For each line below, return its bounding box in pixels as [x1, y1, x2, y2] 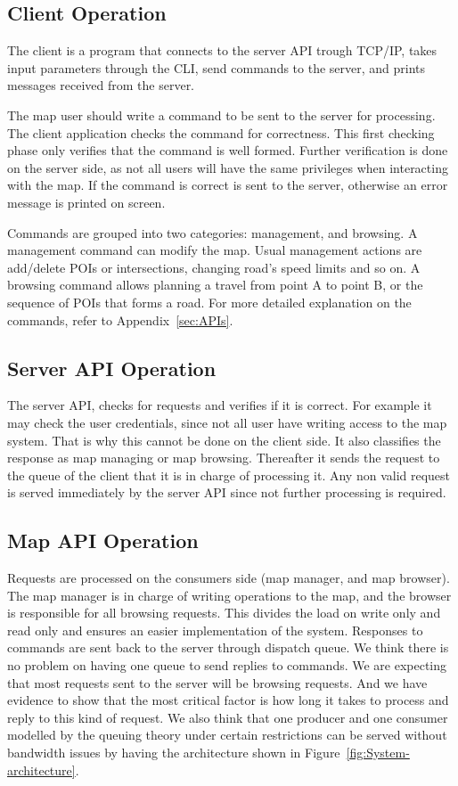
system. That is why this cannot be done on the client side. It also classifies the [7, 430, 441, 449]
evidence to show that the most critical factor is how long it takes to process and [7, 691, 449, 709]
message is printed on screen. [7, 192, 166, 211]
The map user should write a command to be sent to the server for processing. [7, 105, 436, 124]
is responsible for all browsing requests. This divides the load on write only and [7, 603, 441, 622]
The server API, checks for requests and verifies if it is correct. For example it [7, 396, 432, 414]
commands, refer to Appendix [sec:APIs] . [7, 310, 233, 329]
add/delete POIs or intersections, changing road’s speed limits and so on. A [7, 258, 421, 276]
